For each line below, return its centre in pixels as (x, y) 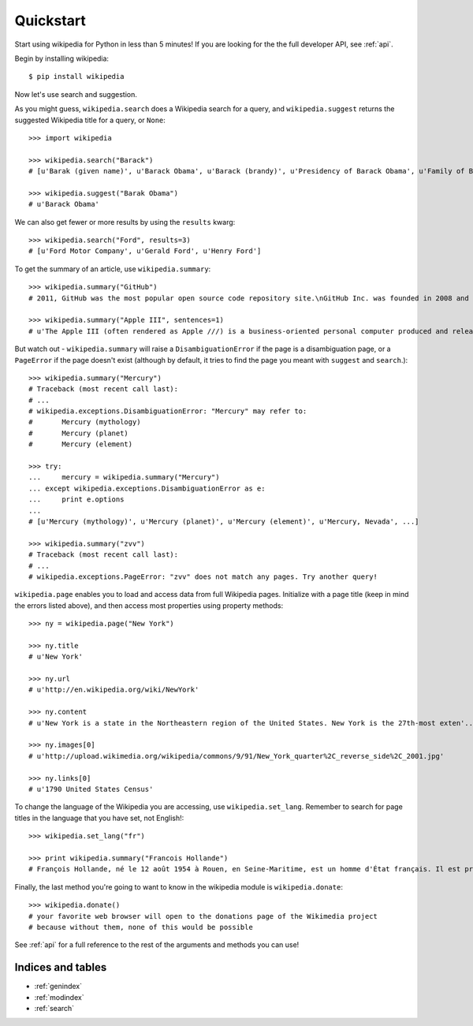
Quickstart (50, 21)
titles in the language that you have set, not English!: (99, 818)
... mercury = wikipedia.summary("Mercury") (124, 478)
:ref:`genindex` (58, 987)
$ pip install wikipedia (76, 76)
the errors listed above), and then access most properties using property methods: (149, 605)
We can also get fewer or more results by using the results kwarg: (125, 222)
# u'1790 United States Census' (91, 789)
